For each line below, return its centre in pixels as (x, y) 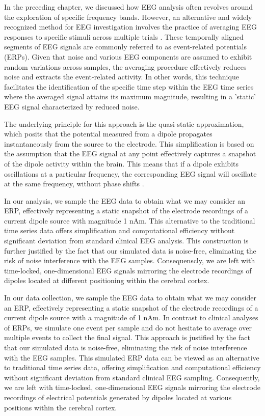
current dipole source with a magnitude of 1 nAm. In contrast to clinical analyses (131, 317)
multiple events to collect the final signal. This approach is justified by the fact (127, 337)
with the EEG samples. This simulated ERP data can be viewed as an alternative (132, 357)
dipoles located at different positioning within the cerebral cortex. (107, 280)
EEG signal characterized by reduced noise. (72, 106)
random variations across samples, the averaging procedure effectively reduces (125, 66)
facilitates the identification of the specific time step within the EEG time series (129, 86)
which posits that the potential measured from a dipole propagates (108, 134)
